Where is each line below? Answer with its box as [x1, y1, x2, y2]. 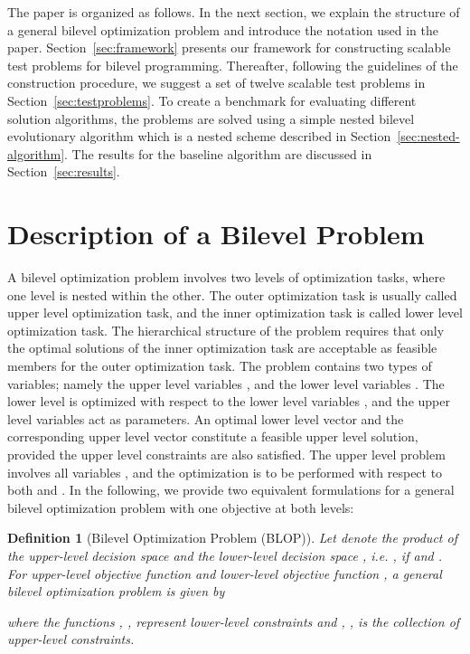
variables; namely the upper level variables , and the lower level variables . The [7, 374, 445, 393]
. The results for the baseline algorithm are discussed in [64, 144, 372, 163]
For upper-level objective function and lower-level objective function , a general [7, 564, 442, 583]
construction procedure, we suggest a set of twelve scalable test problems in [7, 73, 426, 92]
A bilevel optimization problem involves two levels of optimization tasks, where [7, 268, 446, 287]
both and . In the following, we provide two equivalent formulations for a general [7, 480, 455, 499]
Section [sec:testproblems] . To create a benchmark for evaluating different [7, 90, 417, 109]
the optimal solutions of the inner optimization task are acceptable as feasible [7, 338, 437, 357]
